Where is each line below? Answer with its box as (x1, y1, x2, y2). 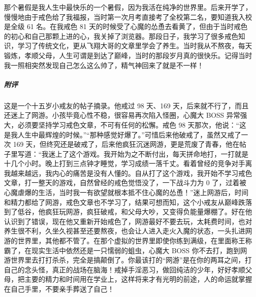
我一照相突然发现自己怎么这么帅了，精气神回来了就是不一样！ (4, 60, 204, 70)
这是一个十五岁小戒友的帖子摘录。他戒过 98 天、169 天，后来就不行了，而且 (4, 100, 249, 110)
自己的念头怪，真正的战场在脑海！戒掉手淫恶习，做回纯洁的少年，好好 (4, 264, 231, 274)
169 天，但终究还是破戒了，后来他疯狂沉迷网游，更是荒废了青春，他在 (13, 139, 240, 149)
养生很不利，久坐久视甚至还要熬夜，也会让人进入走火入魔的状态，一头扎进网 (4, 226, 252, 236)
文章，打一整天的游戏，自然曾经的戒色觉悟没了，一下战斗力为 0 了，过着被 (4, 177, 247, 188)
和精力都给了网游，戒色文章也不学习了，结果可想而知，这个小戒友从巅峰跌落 (4, 197, 252, 207)
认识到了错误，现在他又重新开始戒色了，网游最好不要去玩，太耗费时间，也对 (4, 216, 252, 226)
